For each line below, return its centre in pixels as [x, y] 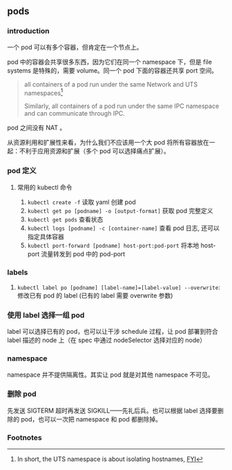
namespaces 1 [43, 92]
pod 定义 [22, 171]
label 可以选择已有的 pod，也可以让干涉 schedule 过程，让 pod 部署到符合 [113, 332]
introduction [28, 31]
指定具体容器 [46, 236]
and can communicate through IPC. [75, 114]
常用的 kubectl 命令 [45, 187]
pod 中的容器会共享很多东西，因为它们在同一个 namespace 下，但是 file [110, 62]
